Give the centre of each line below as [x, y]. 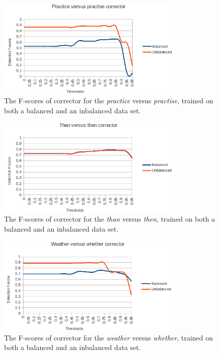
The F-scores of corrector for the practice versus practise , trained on [109, 101]
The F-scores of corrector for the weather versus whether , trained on [108, 337]
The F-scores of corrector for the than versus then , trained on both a [110, 219]
